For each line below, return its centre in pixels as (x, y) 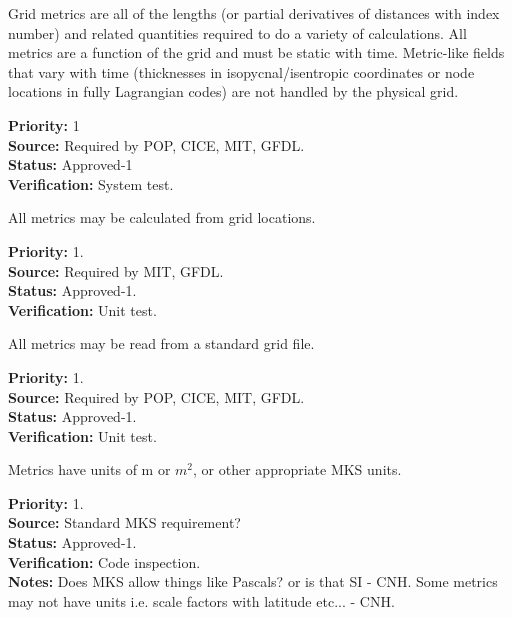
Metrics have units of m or (89, 469)
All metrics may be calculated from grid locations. (162, 217)
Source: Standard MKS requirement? (124, 522)
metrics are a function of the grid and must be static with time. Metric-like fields (256, 52)
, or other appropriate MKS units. (297, 469)
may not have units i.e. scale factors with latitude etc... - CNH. (201, 600)
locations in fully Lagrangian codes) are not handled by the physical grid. (233, 91)
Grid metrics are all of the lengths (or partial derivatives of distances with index (254, 13)
